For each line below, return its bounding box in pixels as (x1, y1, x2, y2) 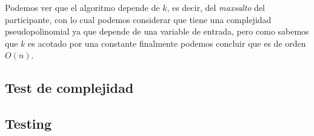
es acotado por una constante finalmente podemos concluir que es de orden (28, 36, 306, 49)
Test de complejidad (5, 78, 134, 97)
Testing (5, 114, 52, 133)
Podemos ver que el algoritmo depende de (5, 1, 160, 13)
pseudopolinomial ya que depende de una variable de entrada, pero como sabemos (5, 25, 309, 38)
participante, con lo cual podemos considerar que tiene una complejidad (5, 13, 272, 25)
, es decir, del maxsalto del (167, 1, 265, 13)
